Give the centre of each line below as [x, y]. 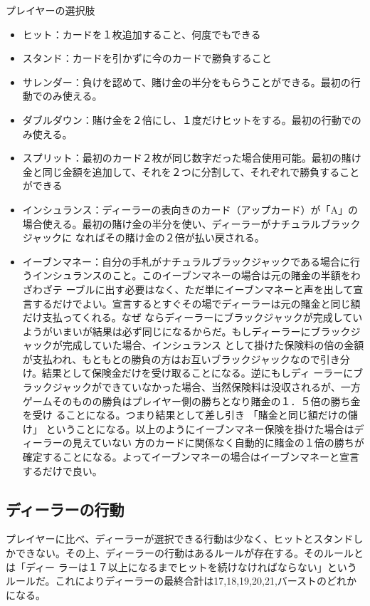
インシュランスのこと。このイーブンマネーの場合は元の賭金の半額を [191, 275]
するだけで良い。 [62, 470]
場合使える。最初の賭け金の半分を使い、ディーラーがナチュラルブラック [191, 223]
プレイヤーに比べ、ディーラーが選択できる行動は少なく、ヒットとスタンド [180, 539]
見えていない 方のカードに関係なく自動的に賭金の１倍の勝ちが [218, 443]
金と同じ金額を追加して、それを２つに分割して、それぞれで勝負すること [191, 171]
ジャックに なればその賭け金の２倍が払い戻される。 [143, 237]
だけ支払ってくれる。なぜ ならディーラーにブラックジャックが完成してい [192, 317]
